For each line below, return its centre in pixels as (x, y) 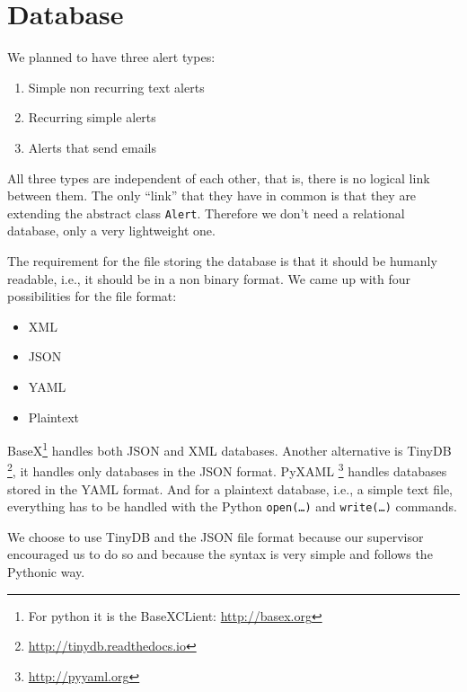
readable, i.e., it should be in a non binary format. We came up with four (209, 278)
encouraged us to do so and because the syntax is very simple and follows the (220, 554)
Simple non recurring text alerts (116, 87)
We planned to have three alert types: (111, 57)
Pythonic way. (46, 572)
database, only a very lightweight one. (111, 231)
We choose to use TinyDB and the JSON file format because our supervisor (216, 536)
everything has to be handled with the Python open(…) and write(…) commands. (233, 506)
